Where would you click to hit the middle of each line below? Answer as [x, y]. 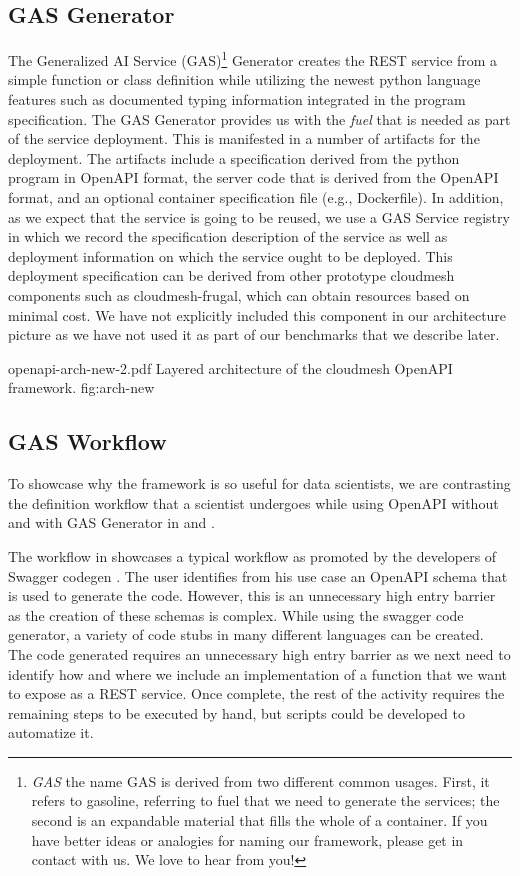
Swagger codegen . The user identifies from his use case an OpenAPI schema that [258, 575]
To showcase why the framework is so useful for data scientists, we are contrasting [259, 483]
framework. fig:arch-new [81, 387]
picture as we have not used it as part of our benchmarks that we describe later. [254, 334]
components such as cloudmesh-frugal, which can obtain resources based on [239, 294]
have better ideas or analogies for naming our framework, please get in [247, 839]
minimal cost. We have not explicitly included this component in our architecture [257, 314]
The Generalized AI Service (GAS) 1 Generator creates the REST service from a [253, 58]
